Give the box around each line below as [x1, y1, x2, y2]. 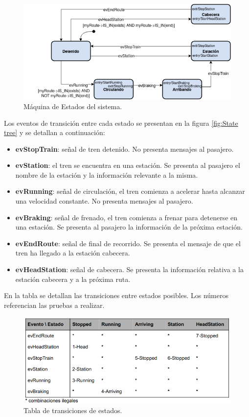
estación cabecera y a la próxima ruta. [15, 274, 131, 284]
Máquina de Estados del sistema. [23, 101, 122, 111]
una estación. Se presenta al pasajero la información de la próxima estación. [15, 222, 243, 232]
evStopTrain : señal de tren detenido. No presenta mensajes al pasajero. [15, 143, 234, 154]
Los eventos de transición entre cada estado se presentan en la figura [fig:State [4, 117, 238, 128]
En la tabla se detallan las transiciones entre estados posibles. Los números [4, 290, 228, 301]
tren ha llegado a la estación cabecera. [15, 248, 130, 258]
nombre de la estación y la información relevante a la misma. [15, 169, 198, 180]
